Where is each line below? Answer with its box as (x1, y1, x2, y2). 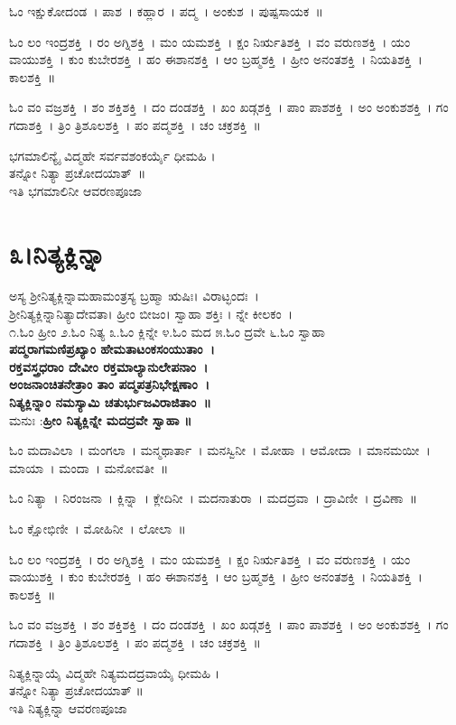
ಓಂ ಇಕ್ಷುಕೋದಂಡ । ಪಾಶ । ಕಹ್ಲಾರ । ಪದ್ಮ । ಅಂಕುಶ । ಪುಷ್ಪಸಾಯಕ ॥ (9, 2, 323, 20)
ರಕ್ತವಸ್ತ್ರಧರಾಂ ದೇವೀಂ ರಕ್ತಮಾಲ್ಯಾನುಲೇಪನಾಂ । (9, 357, 209, 376)
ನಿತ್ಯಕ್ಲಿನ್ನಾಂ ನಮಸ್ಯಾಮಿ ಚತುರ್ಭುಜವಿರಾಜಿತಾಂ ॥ (9, 393, 211, 412)
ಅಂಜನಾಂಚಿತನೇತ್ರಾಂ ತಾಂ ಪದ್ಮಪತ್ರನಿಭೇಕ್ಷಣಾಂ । (9, 375, 210, 394)
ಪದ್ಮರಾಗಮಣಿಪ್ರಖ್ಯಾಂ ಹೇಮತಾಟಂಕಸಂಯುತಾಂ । (9, 339, 215, 358)
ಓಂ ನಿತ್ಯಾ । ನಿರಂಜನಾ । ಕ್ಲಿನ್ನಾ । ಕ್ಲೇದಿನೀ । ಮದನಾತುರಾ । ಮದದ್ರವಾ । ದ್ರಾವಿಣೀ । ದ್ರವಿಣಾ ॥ (9, 488, 418, 507)
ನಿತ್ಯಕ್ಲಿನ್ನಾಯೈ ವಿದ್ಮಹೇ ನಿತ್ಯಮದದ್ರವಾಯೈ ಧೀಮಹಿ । (9, 663, 220, 682)
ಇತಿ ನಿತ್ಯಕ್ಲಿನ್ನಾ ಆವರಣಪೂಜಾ (9, 698, 127, 717)
